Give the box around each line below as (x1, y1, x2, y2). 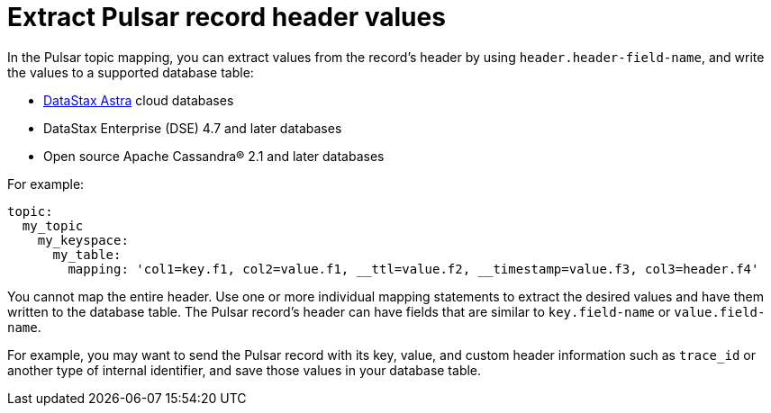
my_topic (22, 218, 84, 233)
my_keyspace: (37, 232, 129, 247)
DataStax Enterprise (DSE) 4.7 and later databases (43, 120, 342, 136)
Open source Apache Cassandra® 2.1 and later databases (43, 148, 385, 164)
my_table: (52, 247, 122, 262)
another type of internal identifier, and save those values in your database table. (7, 362, 482, 378)
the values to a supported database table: (7, 64, 254, 80)
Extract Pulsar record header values (7, 2, 446, 32)
